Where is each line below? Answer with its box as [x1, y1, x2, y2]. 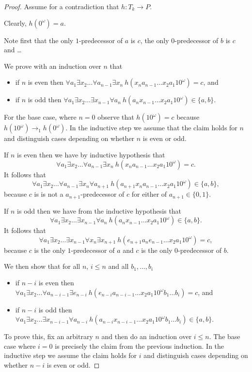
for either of [131, 189, 167, 199]
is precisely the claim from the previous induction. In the [55, 341, 224, 351]
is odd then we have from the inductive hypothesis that [17, 205, 182, 216]
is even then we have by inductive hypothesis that [17, 149, 165, 159]
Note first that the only [4, 35, 74, 45]
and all [108, 261, 129, 271]
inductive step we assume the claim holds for [4, 350, 137, 360]
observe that [97, 112, 134, 122]
